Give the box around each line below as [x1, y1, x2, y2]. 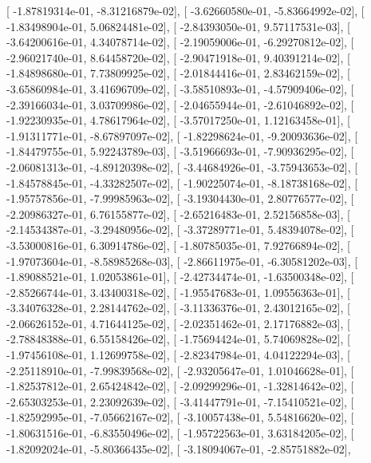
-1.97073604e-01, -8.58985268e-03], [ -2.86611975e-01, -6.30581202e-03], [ [6, 252, 358, 269]
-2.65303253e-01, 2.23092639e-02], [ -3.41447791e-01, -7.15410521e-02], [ [6, 393, 354, 410]
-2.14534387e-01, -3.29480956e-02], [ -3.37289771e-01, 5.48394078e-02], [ [6, 221, 354, 238]
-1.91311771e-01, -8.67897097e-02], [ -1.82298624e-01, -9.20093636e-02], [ [6, 127, 358, 144]
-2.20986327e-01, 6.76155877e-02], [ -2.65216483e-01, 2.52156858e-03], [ [6, 205, 350, 222]
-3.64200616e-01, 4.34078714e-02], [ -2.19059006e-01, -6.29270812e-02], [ [6, 34, 354, 50]
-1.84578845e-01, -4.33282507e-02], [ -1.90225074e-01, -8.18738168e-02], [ [6, 174, 358, 191]
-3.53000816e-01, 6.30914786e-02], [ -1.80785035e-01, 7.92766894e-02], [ [6, 236, 350, 253]
